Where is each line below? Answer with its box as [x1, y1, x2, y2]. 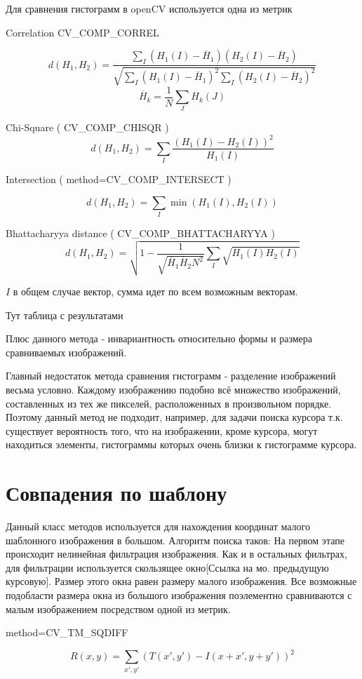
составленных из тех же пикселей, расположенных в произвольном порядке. [6, 396, 332, 410]
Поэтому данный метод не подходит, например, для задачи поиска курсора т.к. [6, 410, 343, 424]
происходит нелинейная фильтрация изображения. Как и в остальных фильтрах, [6, 546, 347, 561]
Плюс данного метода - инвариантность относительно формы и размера [6, 331, 313, 346]
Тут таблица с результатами [6, 307, 123, 322]
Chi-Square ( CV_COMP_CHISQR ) [6, 120, 169, 135]
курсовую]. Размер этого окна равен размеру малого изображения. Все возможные [6, 574, 357, 589]
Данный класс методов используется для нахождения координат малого [6, 519, 310, 533]
